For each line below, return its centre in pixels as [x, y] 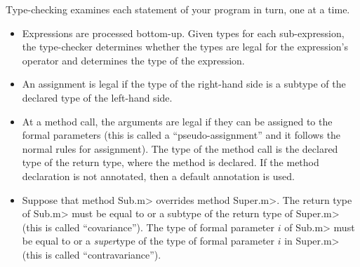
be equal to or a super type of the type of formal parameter [148, 241]
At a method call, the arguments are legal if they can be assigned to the [177, 121]
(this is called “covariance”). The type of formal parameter [148, 227]
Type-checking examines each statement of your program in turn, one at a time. [178, 9]
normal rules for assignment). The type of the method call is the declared [180, 148]
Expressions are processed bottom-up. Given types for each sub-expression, [183, 33]
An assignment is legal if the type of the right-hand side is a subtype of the [184, 84]
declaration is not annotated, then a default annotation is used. [158, 176]
